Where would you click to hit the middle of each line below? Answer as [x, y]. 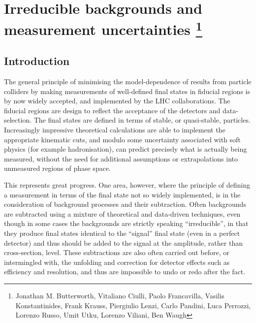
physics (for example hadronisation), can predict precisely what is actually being [126, 149]
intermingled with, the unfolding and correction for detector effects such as [117, 262]
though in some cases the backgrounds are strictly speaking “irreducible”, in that [126, 223]
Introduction [37, 61]
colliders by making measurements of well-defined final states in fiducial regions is [127, 91]
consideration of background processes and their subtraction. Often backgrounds [125, 204]
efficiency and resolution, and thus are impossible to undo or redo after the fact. [125, 272]
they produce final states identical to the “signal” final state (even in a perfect [122, 233]
